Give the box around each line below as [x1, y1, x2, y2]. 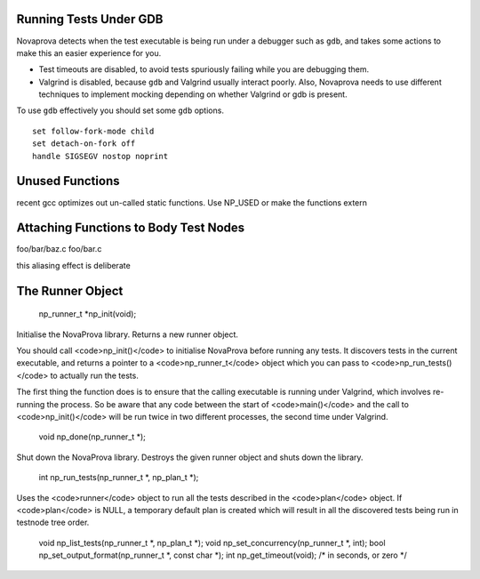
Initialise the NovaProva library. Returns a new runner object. [16, 329, 239, 340]
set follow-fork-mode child [32, 125, 155, 136]
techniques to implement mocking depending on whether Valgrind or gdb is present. [38, 89, 348, 100]
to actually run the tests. [50, 370, 140, 381]
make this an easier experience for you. [16, 47, 162, 58]
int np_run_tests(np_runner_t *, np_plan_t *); [38, 472, 199, 483]
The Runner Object [16, 283, 124, 298]
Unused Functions [16, 173, 120, 189]
